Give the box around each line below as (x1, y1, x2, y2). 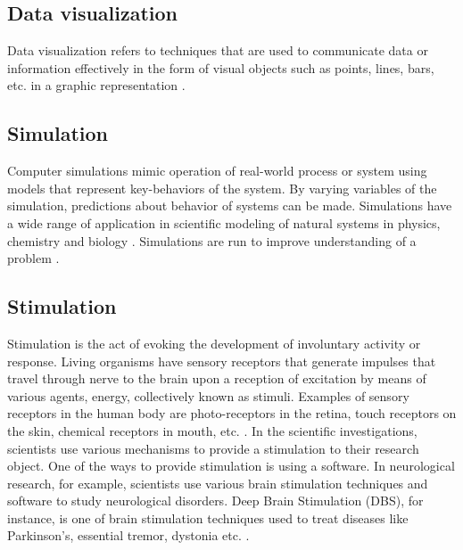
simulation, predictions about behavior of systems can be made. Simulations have (7, 196, 452, 215)
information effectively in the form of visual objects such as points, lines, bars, (7, 58, 434, 77)
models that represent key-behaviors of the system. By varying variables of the (7, 178, 437, 197)
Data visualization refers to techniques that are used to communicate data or (7, 41, 428, 60)
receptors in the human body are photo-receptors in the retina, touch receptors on (7, 404, 457, 423)
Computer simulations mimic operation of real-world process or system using (7, 161, 427, 180)
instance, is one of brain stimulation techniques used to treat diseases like (7, 508, 409, 527)
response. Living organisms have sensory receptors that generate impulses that (7, 351, 436, 370)
